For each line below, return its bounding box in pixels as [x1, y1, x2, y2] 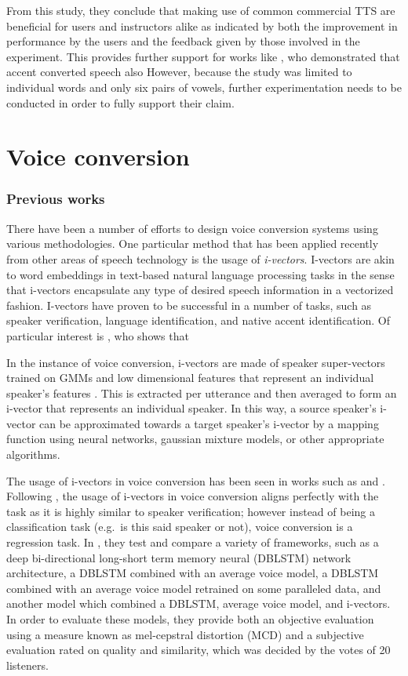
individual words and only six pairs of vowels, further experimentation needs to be [6, 78, 402, 95]
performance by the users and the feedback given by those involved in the [6, 33, 360, 49]
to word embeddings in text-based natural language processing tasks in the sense [6, 266, 395, 282]
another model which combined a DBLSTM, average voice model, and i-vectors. [6, 595, 391, 612]
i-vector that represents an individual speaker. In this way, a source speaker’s [6, 400, 377, 416]
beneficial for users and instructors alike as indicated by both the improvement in [6, 17, 398, 34]
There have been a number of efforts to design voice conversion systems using [6, 220, 378, 236]
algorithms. [6, 446, 60, 463]
